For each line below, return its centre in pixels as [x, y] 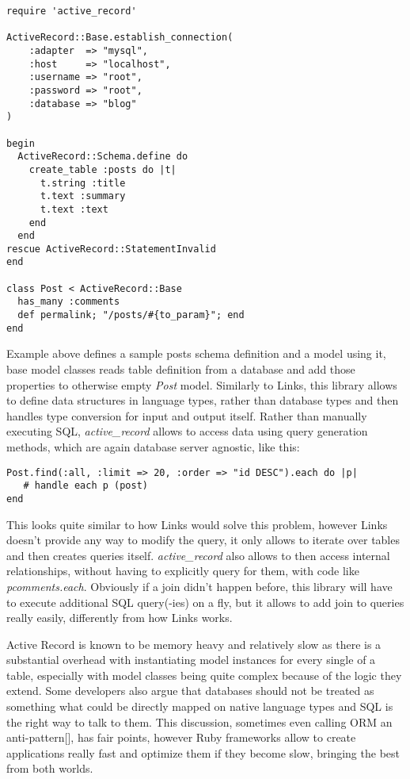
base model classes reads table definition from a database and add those [181, 369]
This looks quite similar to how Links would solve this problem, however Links [197, 524]
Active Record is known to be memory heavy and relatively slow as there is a [194, 644]
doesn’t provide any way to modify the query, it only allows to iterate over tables [203, 540]
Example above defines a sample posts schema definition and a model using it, [196, 353]
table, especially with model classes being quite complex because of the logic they [204, 675]
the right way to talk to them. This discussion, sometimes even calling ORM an [199, 721]
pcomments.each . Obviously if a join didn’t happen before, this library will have [199, 586]
